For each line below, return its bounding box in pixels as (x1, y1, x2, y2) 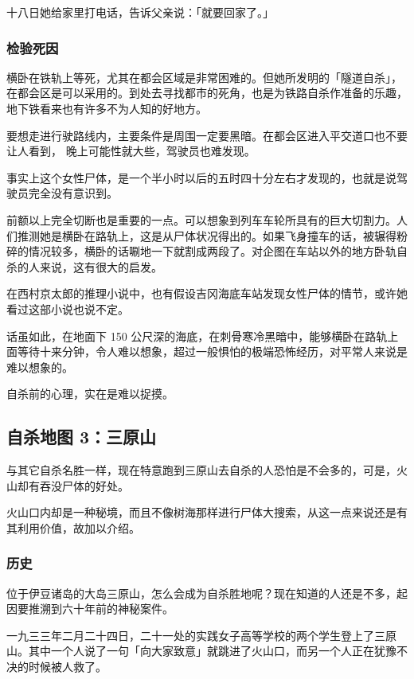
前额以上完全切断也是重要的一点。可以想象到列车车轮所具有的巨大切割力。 (6, 211, 396, 228)
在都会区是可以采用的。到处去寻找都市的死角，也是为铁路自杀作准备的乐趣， (6, 84, 408, 101)
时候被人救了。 (28, 658, 107, 675)
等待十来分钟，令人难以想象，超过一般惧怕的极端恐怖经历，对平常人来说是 (17, 343, 408, 360)
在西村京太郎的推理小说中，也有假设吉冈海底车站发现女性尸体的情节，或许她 (6, 285, 408, 302)
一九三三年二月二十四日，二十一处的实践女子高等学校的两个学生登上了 (6, 626, 374, 643)
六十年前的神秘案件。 (61, 600, 174, 617)
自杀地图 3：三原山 (6, 424, 157, 449)
